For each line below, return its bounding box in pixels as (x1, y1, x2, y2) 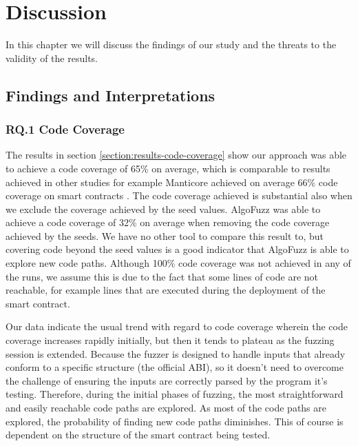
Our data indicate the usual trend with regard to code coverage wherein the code (6, 319, 348, 334)
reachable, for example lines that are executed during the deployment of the (6, 283, 326, 297)
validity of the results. (6, 50, 98, 65)
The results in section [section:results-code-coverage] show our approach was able (6, 148, 347, 162)
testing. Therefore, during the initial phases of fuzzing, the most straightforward (6, 387, 344, 401)
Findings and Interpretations (6, 84, 215, 105)
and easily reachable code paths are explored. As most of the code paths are (6, 401, 327, 414)
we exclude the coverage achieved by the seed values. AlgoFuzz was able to (6, 201, 321, 216)
